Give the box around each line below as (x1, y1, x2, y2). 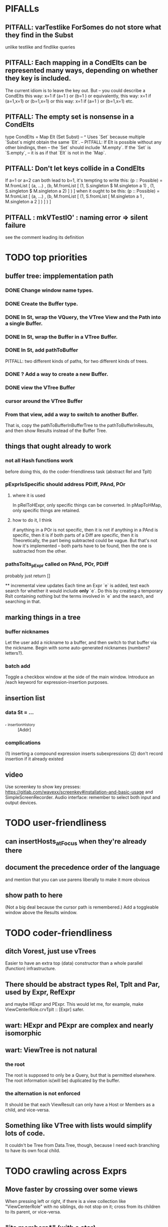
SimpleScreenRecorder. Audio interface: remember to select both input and (5, 794, 160, 800)
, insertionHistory (5, 720, 35, 727)
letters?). (5, 650, 23, 656)
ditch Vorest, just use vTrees (5, 947, 96, 955)
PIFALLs (5, 3, 39, 15)
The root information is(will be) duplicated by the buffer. (5, 1077, 120, 1084)
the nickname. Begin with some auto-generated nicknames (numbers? (5, 645, 150, 651)
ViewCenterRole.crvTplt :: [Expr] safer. (5, 1007, 84, 1013)
